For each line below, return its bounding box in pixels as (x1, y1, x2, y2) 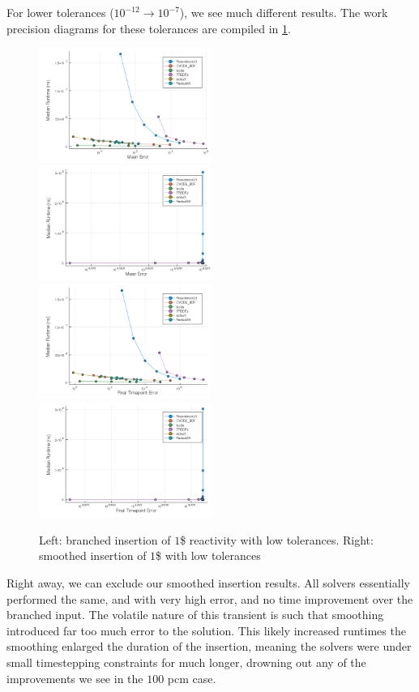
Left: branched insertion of (39, 531, 171, 548)
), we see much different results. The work (179, 4, 388, 20)
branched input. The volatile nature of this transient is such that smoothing (6, 606, 384, 623)
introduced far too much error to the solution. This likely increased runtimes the (6, 622, 406, 639)
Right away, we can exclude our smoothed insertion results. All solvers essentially (6, 575, 410, 592)
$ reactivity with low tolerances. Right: (180, 531, 374, 548)
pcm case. (167, 669, 216, 686)
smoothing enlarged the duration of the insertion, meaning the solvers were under (6, 638, 412, 655)
